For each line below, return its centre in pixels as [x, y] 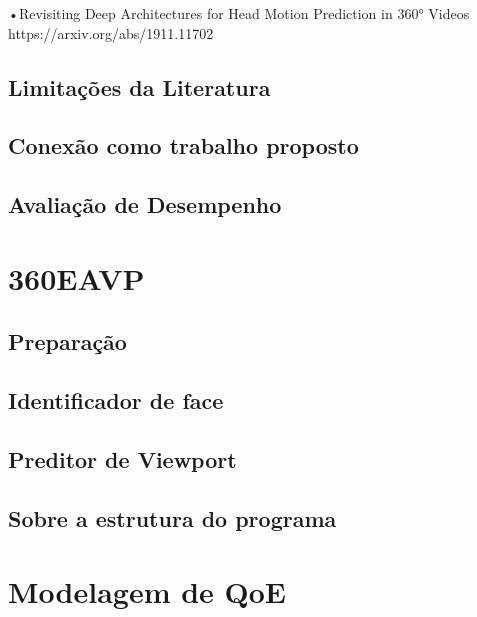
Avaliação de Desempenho [145, 204]
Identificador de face [116, 400]
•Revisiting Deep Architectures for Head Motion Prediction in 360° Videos [239, 13]
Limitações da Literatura [139, 86]
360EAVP [76, 277]
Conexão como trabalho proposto [183, 145]
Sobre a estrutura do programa [172, 517]
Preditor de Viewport [122, 458]
